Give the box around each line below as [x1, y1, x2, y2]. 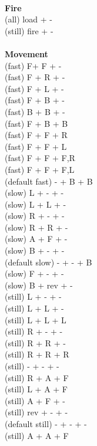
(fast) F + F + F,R [5, 152, 75, 164]
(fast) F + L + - [5, 82, 64, 94]
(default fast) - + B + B [5, 175, 93, 187]
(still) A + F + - [5, 394, 65, 406]
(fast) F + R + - [5, 71, 65, 83]
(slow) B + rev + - [5, 278, 73, 291]
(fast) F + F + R [5, 129, 68, 141]
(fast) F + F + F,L [5, 163, 75, 175]
